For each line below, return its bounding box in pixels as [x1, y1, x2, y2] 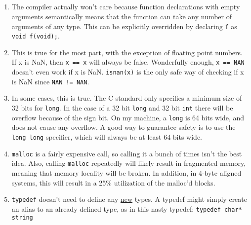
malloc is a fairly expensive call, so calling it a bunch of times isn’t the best [11, 148, 242, 158]
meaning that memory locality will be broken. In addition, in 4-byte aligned [11, 167, 242, 178]
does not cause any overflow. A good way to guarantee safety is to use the [11, 122, 236, 132]
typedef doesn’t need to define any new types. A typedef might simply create [11, 194, 247, 204]
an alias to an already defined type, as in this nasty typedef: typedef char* [11, 203, 242, 214]
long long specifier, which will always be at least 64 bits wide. [11, 131, 202, 142]
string [11, 214, 33, 222]
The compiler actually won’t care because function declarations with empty [11, 1, 240, 12]
